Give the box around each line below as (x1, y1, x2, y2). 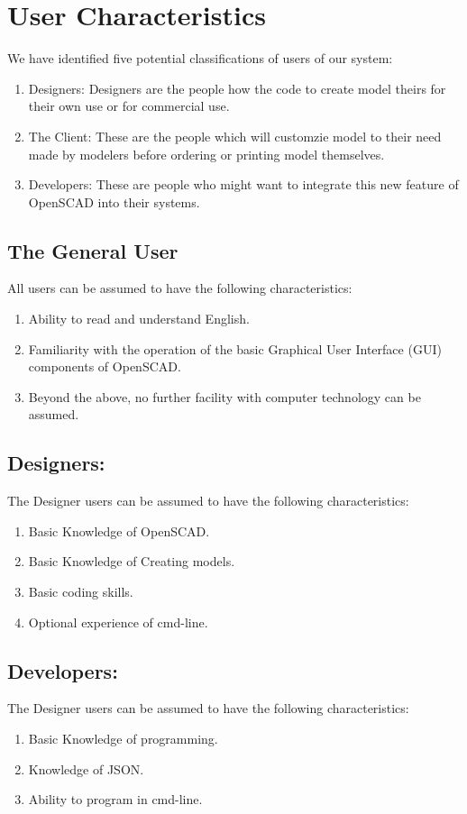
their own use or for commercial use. (28, 96, 230, 115)
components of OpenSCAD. (28, 357, 181, 376)
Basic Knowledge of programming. (28, 729, 218, 748)
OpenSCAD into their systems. (28, 192, 200, 211)
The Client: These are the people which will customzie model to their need (28, 126, 442, 145)
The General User (7, 236, 179, 264)
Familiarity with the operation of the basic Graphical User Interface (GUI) (28, 339, 442, 358)
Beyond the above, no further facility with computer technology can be (28, 387, 421, 406)
